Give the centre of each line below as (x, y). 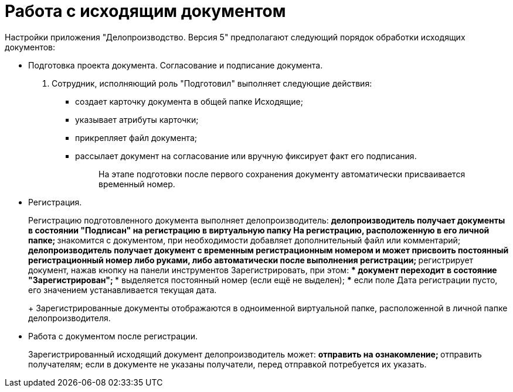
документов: (30, 47)
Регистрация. (55, 202)
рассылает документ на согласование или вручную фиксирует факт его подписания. (246, 156)
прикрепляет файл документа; (136, 137)
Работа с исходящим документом (145, 11)
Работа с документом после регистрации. (113, 336)
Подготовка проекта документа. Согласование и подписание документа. (176, 65)
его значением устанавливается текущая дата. (123, 290)
